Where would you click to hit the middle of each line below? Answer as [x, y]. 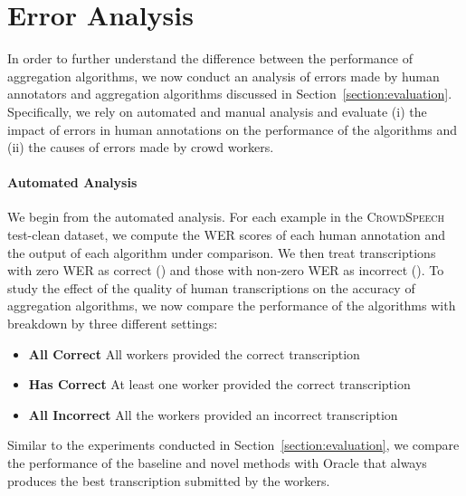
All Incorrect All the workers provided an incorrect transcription [213, 414]
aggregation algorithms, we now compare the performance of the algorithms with [232, 305]
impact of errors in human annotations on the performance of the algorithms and [233, 129]
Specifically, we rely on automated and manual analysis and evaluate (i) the [217, 111]
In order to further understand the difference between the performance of [210, 58]
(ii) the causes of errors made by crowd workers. [141, 147]
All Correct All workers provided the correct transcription [194, 353]
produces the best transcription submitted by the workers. [169, 480]
